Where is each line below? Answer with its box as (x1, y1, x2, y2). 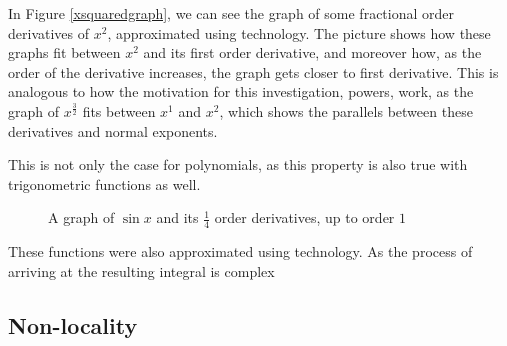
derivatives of (8, 22, 90, 43)
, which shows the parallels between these (219, 100, 473, 121)
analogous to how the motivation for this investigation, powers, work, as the (8, 81, 474, 102)
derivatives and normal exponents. (8, 120, 218, 141)
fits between (82, 100, 156, 121)
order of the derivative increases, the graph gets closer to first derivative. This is (8, 61, 499, 82)
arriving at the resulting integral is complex (8, 260, 275, 281)
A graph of (48, 207, 115, 228)
